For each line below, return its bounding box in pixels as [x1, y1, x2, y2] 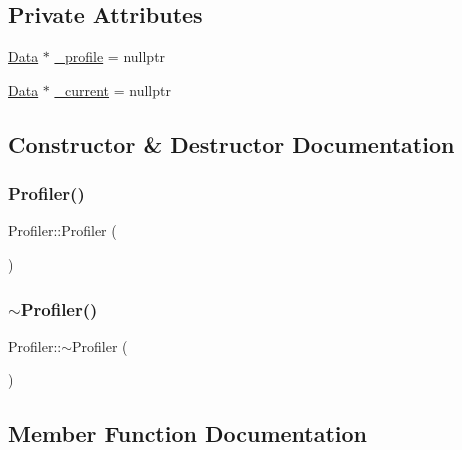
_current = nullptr [54, 79, 171, 100]
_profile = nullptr [54, 46, 166, 67]
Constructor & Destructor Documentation [8, 128, 455, 159]
